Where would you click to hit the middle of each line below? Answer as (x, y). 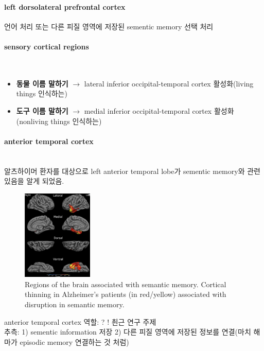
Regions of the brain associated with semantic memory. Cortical (126, 284)
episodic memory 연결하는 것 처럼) (74, 341)
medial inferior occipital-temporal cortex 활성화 (159, 110)
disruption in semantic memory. (75, 304)
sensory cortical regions (47, 46)
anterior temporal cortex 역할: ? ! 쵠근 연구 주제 (80, 321)
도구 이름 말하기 (42, 110)
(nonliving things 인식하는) (59, 121)
